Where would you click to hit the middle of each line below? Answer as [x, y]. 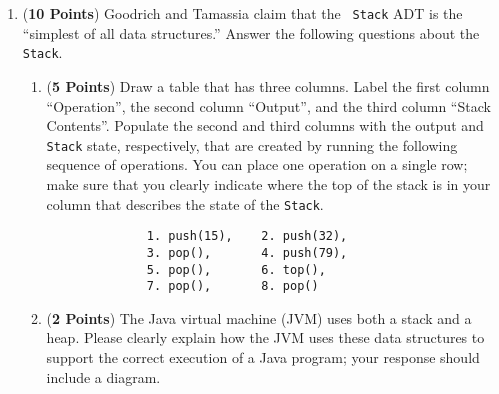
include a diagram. [103, 376]
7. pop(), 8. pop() [232, 286]
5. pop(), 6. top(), [236, 269]
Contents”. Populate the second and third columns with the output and [265, 125]
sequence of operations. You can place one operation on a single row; [257, 164]
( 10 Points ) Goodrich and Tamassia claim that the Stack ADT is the [242, 13]
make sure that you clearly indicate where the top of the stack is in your [268, 183]
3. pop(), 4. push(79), [247, 252]
